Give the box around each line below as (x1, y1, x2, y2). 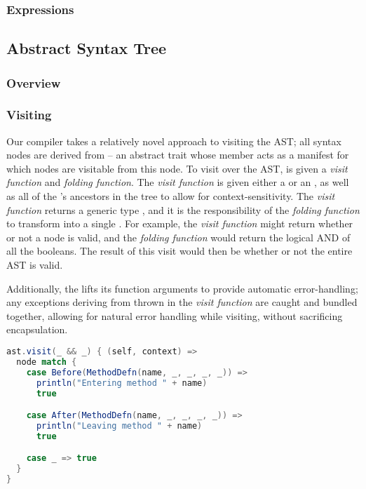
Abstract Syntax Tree (6, 37, 167, 59)
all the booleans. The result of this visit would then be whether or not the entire (6, 243, 353, 258)
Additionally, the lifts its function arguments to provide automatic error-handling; (6, 281, 358, 295)
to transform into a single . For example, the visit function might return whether (6, 216, 353, 231)
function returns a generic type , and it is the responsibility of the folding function (6, 202, 360, 217)
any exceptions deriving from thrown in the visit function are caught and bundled (6, 295, 358, 309)
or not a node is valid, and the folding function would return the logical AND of (6, 229, 351, 244)
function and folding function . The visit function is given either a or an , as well (6, 175, 349, 189)
